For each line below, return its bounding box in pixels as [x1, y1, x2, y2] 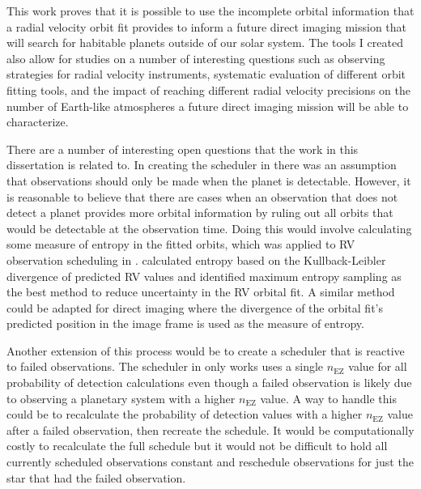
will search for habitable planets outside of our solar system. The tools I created [6, 34, 403, 51]
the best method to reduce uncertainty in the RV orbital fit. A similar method [6, 283, 395, 300]
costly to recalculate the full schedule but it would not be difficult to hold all [6, 437, 388, 454]
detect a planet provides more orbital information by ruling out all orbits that [6, 204, 393, 221]
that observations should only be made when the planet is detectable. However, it [6, 172, 411, 189]
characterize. [6, 113, 69, 130]
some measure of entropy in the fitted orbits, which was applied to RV [6, 236, 355, 253]
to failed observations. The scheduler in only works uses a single [6, 358, 324, 375]
